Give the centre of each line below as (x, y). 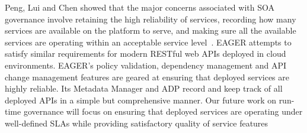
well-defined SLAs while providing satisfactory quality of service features (137, 123)
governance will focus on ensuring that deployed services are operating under (163, 111)
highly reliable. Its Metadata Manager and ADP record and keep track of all (144, 88)
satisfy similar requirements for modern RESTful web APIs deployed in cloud (145, 53)
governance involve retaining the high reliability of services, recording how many (151, 19)
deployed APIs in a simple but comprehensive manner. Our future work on (140, 100)
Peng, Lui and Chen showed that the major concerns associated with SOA (140, 7)
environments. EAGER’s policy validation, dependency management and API (146, 65)
